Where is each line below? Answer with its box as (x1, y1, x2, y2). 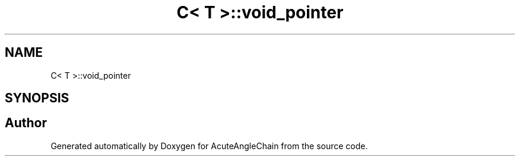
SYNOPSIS (5, 91, 69, 106)
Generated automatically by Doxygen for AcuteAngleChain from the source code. (50, 140, 368, 151)
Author (5, 115, 47, 131)
